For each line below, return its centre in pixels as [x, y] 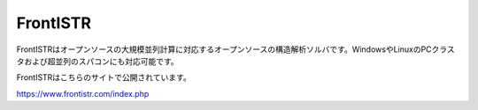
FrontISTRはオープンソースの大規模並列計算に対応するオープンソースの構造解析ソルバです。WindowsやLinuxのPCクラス [235, 49]
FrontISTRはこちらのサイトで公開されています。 [104, 77]
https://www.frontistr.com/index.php [83, 93]
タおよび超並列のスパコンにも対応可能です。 [97, 61]
